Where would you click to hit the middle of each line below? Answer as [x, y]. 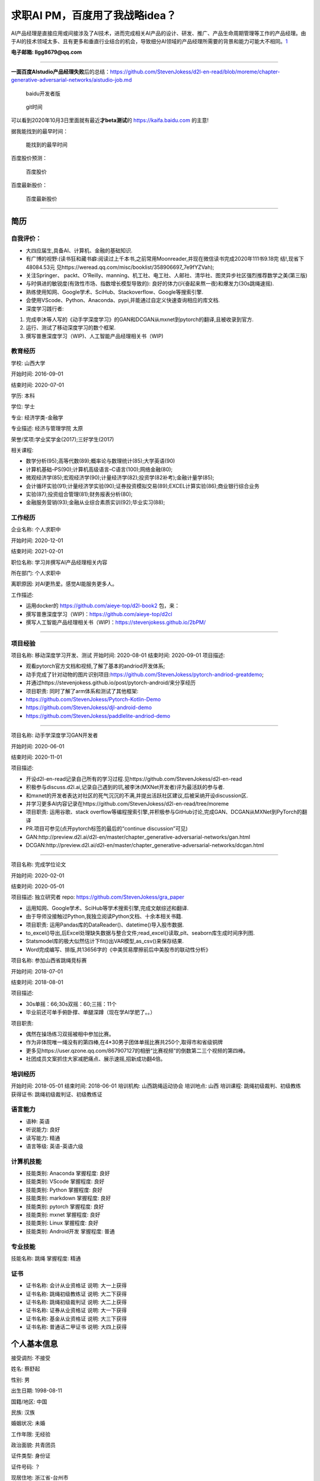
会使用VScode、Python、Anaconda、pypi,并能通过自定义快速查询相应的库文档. [123, 300]
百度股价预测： [29, 158]
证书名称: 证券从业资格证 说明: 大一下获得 [76, 1310]
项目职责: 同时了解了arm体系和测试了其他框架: [82, 691]
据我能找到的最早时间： [39, 131]
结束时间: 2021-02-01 [37, 552]
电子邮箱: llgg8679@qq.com [47, 52]
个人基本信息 [34, 1344]
